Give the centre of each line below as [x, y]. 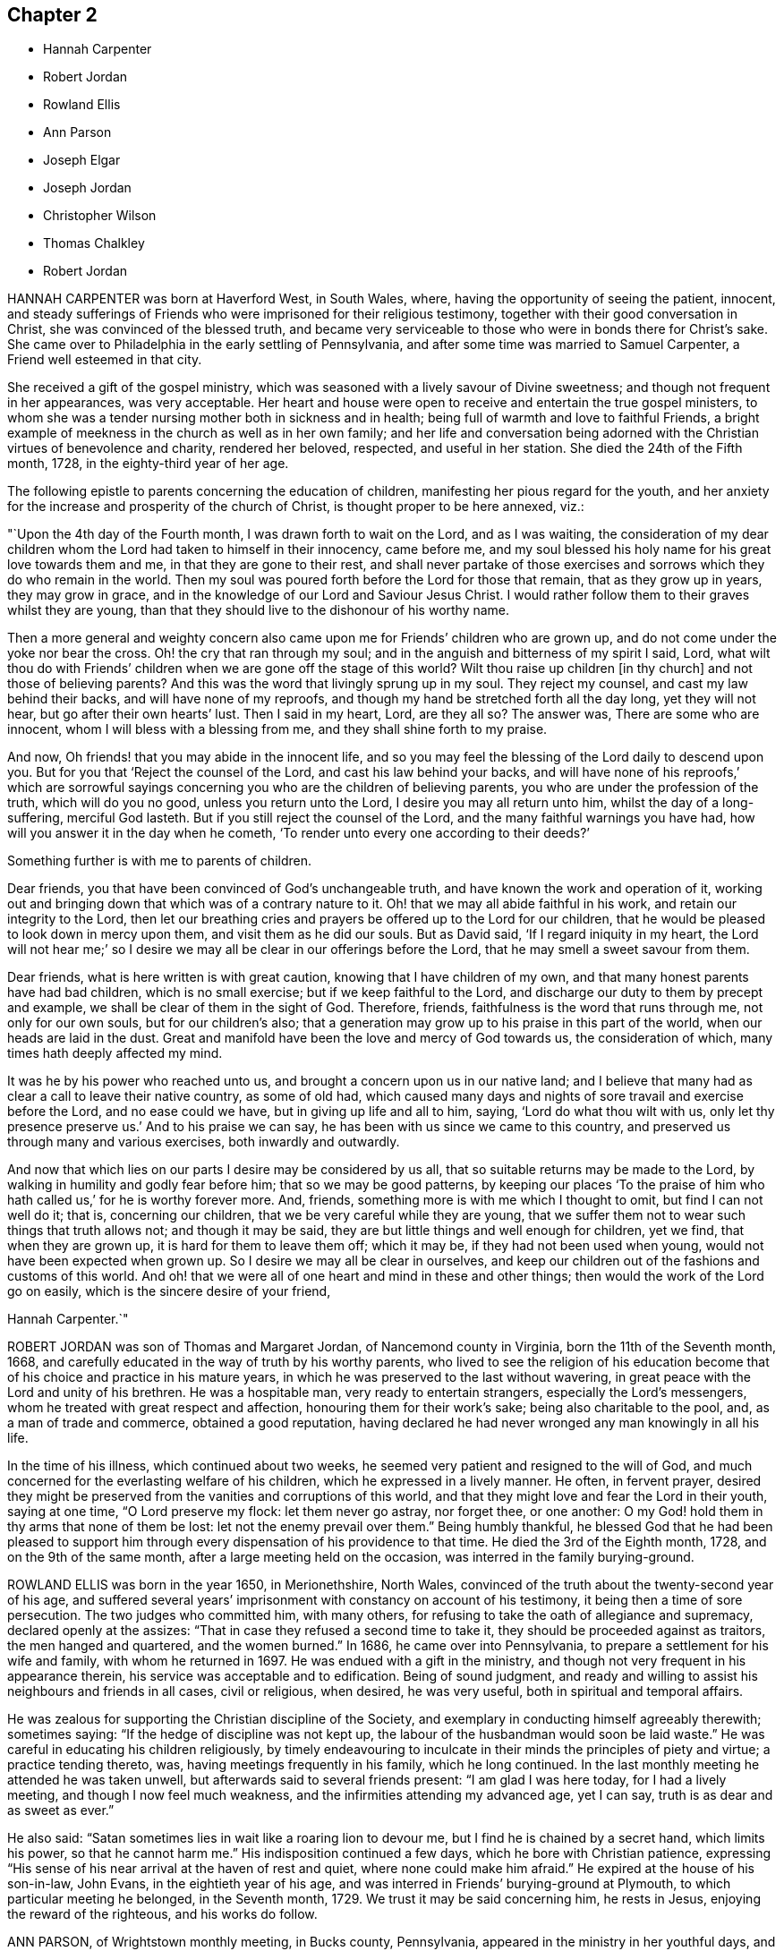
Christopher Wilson [100, 216]
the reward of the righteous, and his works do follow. [162, 1914]
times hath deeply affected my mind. [115, 1053]
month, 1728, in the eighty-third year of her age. [148, 464]
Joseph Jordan [87, 188]
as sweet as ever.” [61, 1810]
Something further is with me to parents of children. [159, 861]
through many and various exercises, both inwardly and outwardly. [204, 1142]
